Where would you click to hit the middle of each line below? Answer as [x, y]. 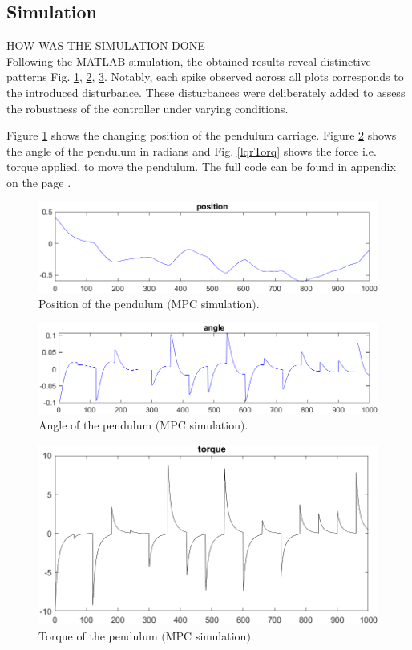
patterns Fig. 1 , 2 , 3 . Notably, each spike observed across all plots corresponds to [205, 77]
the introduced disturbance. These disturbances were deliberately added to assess [206, 92]
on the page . [39, 182]
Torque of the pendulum [98, 635]
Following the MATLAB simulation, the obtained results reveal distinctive [189, 61]
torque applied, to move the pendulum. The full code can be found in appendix [201, 167]
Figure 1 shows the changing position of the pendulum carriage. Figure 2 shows [202, 135]
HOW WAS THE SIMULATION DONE [106, 45]
